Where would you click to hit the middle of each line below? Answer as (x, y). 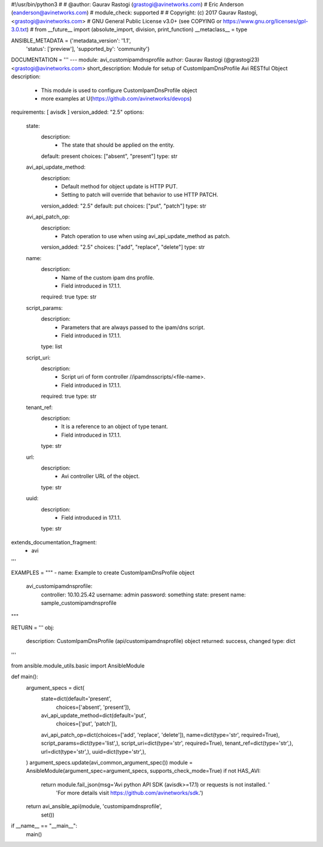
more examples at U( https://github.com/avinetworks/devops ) (116, 98)
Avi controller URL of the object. (100, 476)
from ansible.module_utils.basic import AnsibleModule (78, 666)
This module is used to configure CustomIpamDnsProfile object (119, 90)
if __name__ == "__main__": (44, 826)
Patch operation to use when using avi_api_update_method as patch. (146, 236)
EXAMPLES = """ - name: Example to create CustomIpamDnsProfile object (103, 572)
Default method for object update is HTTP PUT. (119, 187)
